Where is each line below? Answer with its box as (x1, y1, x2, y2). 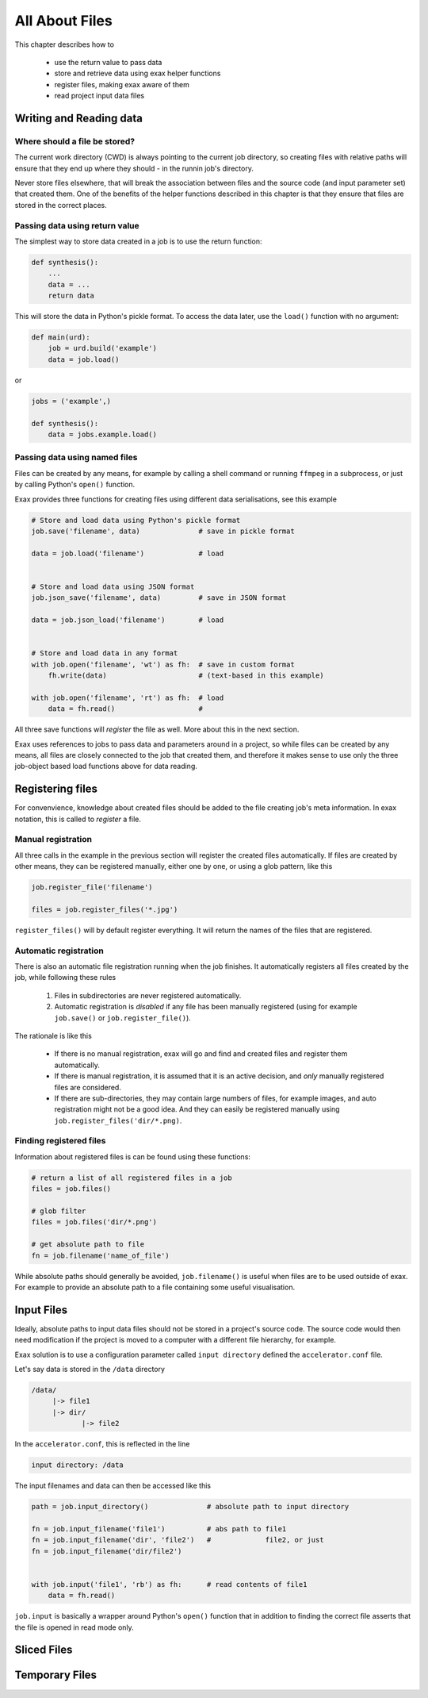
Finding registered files (14, 1135, 106, 1147)
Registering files (14, 782, 98, 796)
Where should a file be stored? (14, 136, 135, 147)
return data (48, 291, 95, 301)
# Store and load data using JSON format (31, 582, 195, 591)
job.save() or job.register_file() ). (54, 1012, 192, 1023)
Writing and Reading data (14, 111, 143, 125)
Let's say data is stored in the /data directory (14, 1365, 166, 1374)
